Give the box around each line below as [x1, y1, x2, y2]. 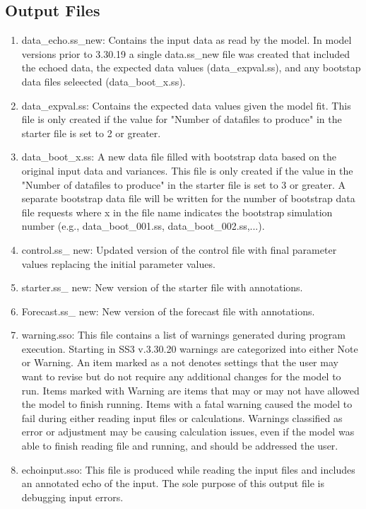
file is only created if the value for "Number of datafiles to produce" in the [21, 112, 342, 127]
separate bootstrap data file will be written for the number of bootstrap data [21, 191, 355, 206]
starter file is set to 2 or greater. [21, 125, 161, 140]
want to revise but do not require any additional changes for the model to [21, 369, 341, 384]
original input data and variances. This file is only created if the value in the [21, 163, 353, 177]
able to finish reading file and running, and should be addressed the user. [21, 438, 338, 453]
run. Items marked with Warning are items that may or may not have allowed [21, 382, 360, 397]
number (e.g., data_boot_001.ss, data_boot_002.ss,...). [21, 218, 265, 233]
